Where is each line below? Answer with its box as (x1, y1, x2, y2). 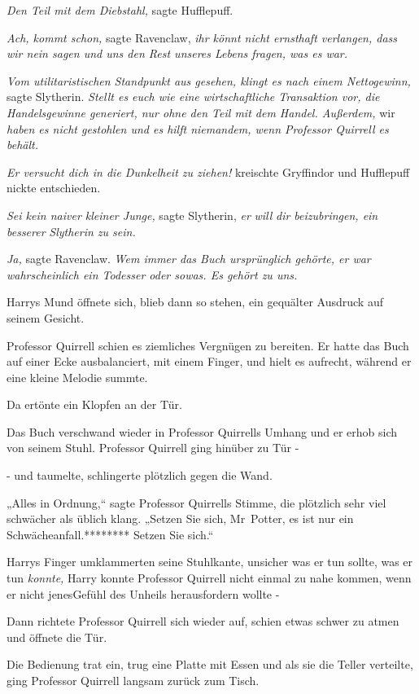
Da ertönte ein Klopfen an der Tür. (7, 396, 182, 413)
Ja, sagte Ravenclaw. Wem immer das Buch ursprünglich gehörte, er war (7, 250, 371, 267)
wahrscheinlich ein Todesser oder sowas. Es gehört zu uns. (7, 266, 298, 283)
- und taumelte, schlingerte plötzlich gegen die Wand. (7, 467, 273, 484)
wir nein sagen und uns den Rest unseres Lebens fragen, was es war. (7, 45, 348, 62)
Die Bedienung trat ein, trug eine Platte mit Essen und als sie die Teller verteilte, (7, 656, 413, 673)
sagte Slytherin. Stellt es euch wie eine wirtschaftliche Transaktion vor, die (7, 88, 380, 105)
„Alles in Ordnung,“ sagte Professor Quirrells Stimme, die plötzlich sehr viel (7, 494, 386, 511)
